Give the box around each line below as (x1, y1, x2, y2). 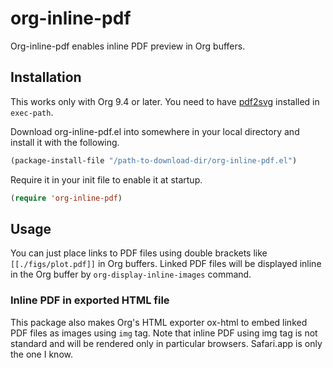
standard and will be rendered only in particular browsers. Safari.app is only (10, 337, 323, 349)
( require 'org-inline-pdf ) (10, 193, 123, 203)
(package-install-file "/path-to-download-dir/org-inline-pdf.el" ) (10, 155, 298, 166)
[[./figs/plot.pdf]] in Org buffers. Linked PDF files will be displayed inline (10, 258, 322, 270)
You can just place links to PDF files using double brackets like (10, 247, 268, 259)
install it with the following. (10, 136, 120, 148)
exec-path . (10, 106, 54, 118)
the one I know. (10, 348, 73, 360)
